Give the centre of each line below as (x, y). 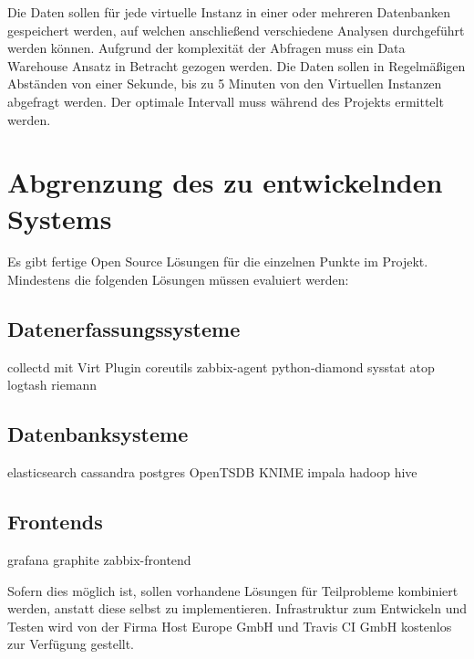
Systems (60, 218)
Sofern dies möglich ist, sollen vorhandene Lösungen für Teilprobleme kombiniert (233, 590)
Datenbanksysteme (98, 434)
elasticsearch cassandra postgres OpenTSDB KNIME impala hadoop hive (212, 472)
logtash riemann (52, 385)
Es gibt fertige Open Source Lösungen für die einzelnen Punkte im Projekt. (218, 262)
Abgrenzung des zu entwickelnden (225, 182)
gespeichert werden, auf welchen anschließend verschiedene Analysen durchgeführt (236, 30)
